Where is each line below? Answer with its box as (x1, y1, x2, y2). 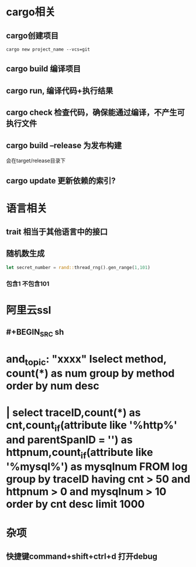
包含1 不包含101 (6, 280, 50, 288)
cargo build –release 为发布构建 (6, 140, 122, 150)
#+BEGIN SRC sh (6, 327, 64, 338)
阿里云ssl (6, 303, 51, 317)
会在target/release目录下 (6, 157, 66, 164)
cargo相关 (6, 5, 56, 19)
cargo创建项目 (6, 31, 59, 41)
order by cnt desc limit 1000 (6, 498, 145, 511)
